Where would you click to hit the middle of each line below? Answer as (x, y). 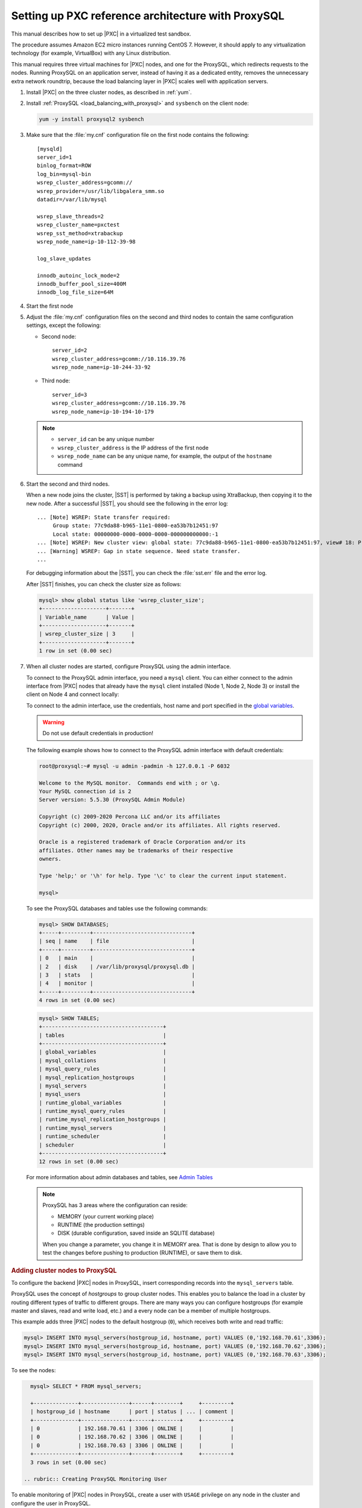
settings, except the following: (64, 325)
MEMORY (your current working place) (106, 1216)
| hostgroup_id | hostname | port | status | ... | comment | (132, 1412)
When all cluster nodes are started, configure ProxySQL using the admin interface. (129, 667)
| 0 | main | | (117, 958)
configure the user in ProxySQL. (51, 1503)
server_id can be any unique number (106, 439)
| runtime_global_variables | (103, 1103)
